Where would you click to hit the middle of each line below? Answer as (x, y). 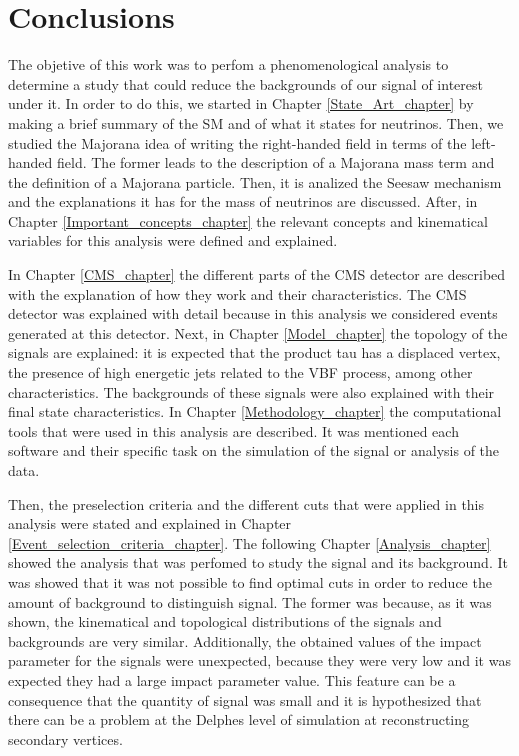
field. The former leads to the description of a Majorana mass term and (276, 162)
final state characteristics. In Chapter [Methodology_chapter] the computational (255, 411)
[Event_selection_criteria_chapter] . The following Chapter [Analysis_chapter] (249, 542)
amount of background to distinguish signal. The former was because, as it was (250, 601)
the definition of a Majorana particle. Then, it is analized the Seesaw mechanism (255, 181)
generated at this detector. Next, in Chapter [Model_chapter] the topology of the (258, 332)
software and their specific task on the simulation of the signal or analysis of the (254, 450)
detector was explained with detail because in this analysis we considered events (253, 313)
